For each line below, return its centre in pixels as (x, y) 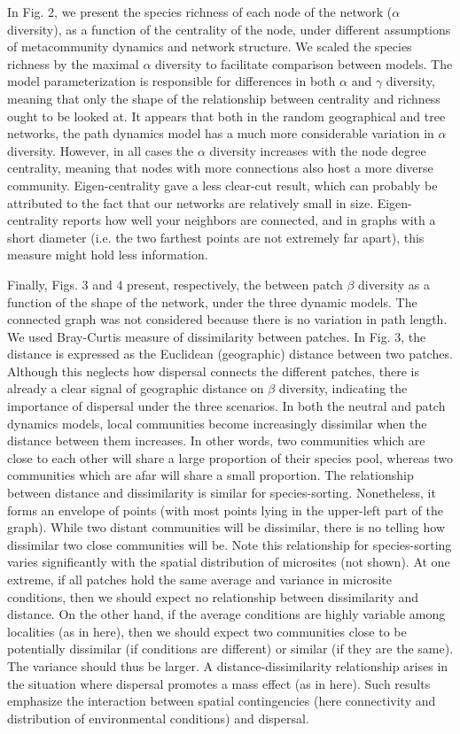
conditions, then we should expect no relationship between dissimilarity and (213, 596)
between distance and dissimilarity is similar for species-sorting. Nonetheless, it (222, 493)
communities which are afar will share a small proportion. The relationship (211, 475)
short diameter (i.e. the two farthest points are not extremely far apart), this (216, 237)
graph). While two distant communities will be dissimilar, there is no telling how (226, 527)
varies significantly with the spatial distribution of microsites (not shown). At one (229, 562)
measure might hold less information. (108, 255)
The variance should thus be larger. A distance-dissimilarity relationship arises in (228, 665)
